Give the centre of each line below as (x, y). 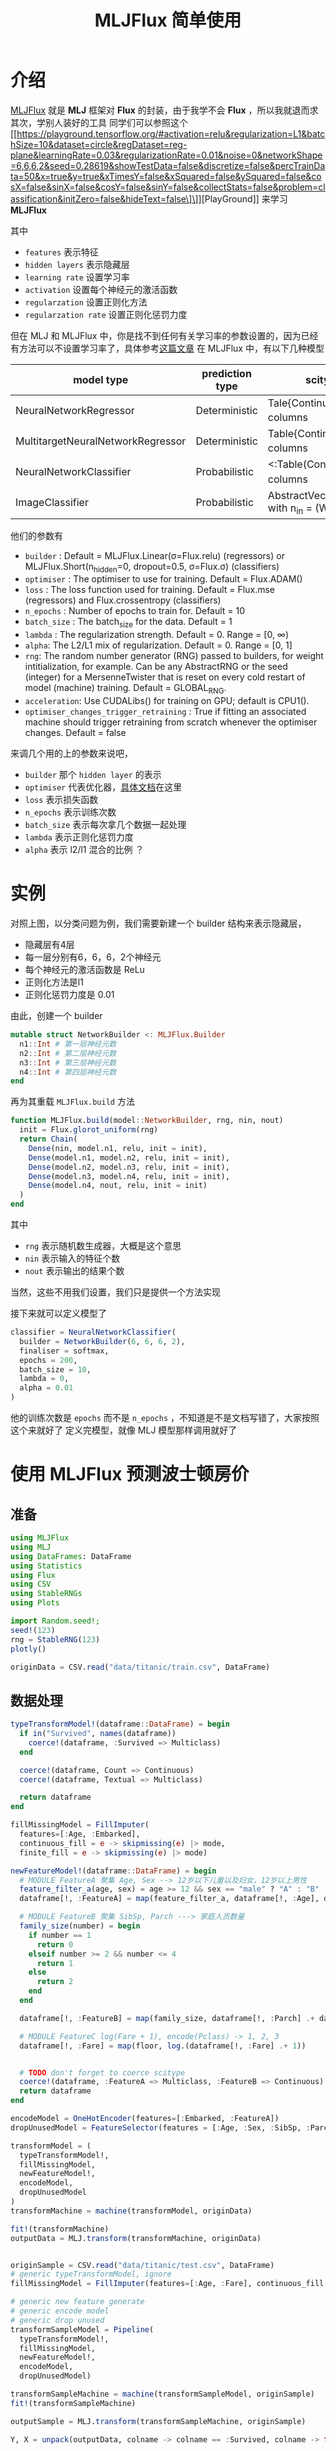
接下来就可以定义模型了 (58, 1313)
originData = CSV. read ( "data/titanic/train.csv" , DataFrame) (140, 1667)
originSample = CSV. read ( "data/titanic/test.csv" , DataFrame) (142, 2265)
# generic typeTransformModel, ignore (91, 2274)
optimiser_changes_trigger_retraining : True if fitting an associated (165, 712)
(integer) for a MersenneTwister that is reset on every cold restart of (165, 677)
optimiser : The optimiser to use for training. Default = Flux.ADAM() (163, 579)
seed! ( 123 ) (33, 1630)
